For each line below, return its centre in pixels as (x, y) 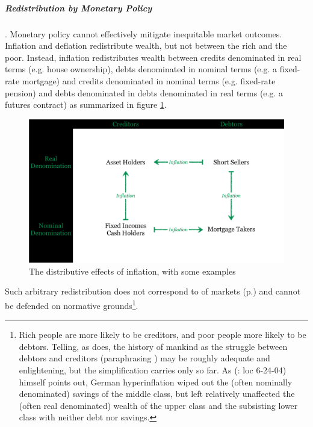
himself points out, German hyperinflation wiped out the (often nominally (156, 382)
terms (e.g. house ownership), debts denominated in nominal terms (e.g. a (141, 69)
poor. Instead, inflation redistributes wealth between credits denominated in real (153, 57)
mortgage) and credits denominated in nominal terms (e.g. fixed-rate (149, 80)
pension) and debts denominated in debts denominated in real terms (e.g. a (144, 92)
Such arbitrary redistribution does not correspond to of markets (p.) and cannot (153, 291)
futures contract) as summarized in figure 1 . (86, 104)
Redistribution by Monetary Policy (79, 8)
